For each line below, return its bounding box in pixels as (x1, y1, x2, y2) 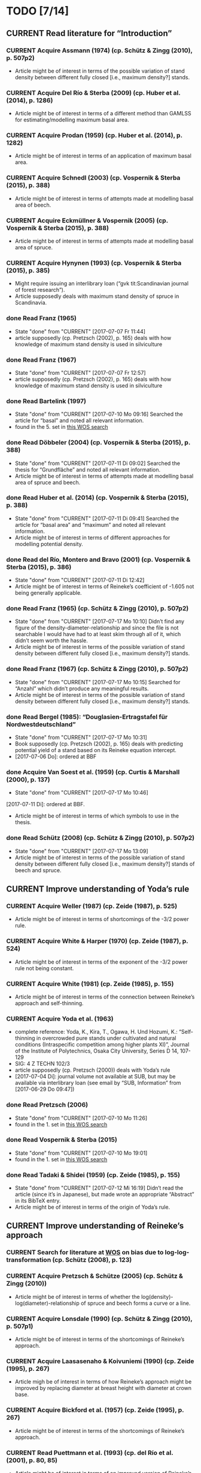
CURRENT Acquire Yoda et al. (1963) (6, 1014, 114, 1022)
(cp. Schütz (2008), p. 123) (52, 1256, 132, 1264)
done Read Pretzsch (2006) (6, 1101, 89, 1109)
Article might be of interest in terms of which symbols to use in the (14, 812, 179, 819)
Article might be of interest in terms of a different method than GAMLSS (14, 110, 191, 117)
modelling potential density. (14, 540, 84, 547)
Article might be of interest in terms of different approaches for (14, 533, 170, 541)
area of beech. (14, 201, 51, 208)
